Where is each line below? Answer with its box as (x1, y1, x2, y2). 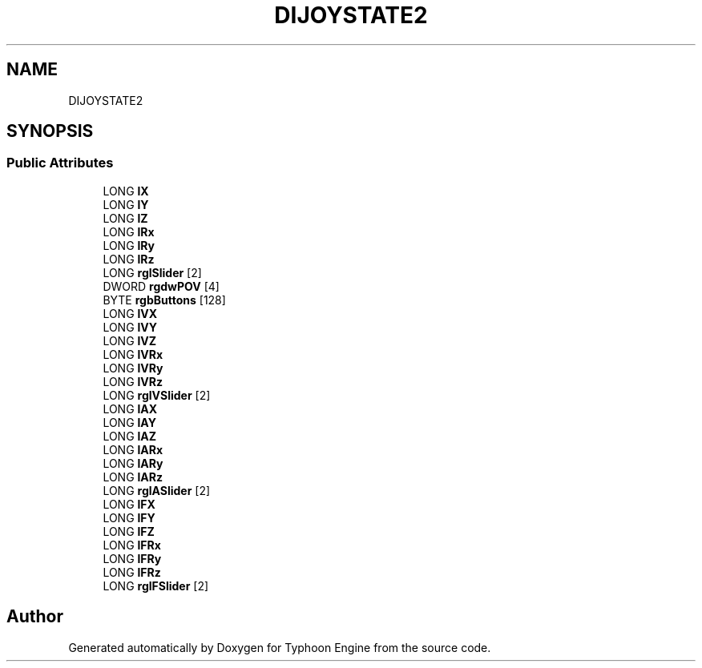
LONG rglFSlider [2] (103, 578, 209, 593)
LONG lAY (103, 415, 156, 429)
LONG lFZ (103, 524, 155, 538)
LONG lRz (103, 252, 155, 266)
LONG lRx (103, 224, 155, 239)
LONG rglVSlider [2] (103, 388, 211, 402)
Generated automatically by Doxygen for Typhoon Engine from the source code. (68, 640, 491, 654)
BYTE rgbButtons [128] (103, 292, 226, 307)
